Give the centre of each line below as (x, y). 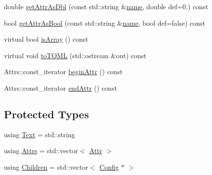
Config (109, 167)
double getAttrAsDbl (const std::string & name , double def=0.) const (106, 6)
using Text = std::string (40, 134)
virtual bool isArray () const (46, 39)
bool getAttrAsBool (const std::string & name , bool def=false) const (105, 23)
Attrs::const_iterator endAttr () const (61, 87)
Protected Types (47, 114)
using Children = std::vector (46, 167)
